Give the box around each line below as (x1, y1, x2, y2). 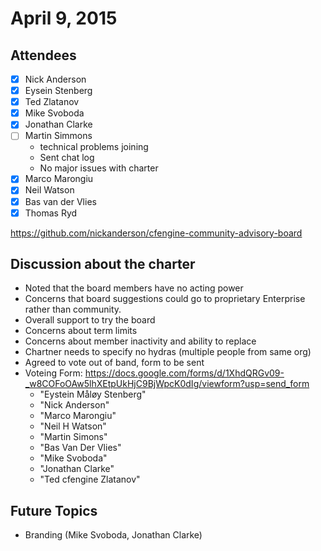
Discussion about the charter (10, 256, 196, 273)
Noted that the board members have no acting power (24, 282, 244, 294)
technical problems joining (39, 141, 149, 153)
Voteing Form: (24, 367, 83, 379)
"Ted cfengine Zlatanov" (39, 473, 141, 486)
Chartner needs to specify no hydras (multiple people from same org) (24, 346, 312, 358)
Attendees (10, 47, 77, 64)
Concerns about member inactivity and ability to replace (24, 335, 257, 347)
